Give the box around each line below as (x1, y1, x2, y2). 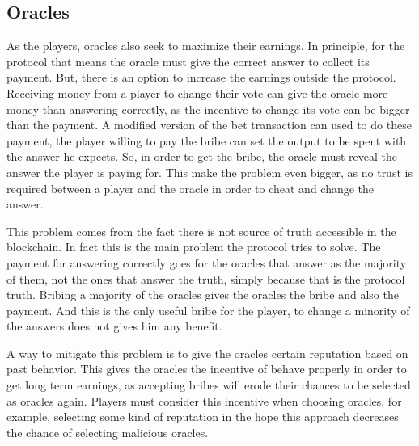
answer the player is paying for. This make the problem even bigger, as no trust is (6, 163, 413, 180)
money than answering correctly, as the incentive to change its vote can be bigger (6, 100, 410, 117)
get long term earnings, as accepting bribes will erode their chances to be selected (6, 377, 411, 393)
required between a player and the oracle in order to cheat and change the (6, 179, 375, 196)
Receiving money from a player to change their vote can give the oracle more (6, 84, 388, 101)
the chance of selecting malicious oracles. (6, 423, 209, 440)
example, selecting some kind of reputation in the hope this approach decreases (6, 408, 399, 425)
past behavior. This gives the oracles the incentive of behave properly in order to (6, 360, 407, 377)
